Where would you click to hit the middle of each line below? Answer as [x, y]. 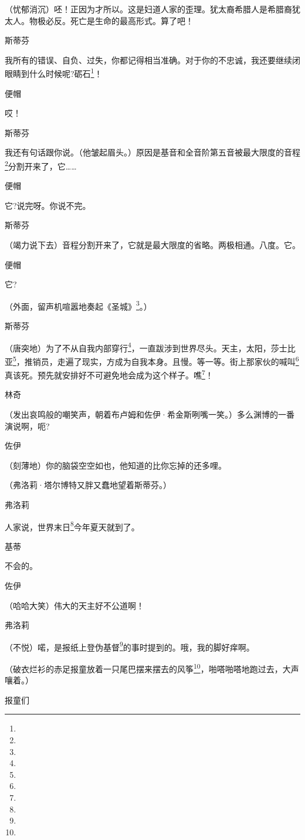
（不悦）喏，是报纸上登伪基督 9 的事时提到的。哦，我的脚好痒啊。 [130, 646]
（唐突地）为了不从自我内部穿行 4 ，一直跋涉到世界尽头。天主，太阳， [138, 347]
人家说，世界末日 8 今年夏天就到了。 [72, 526]
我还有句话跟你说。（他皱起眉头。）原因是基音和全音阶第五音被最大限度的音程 [152, 152]
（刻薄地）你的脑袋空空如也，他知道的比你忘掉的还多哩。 [116, 465]
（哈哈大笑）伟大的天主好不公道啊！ [74, 605]
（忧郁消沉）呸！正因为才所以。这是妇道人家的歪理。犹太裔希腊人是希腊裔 [148, 9]
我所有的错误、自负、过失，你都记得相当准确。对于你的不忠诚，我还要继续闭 [152, 60]
